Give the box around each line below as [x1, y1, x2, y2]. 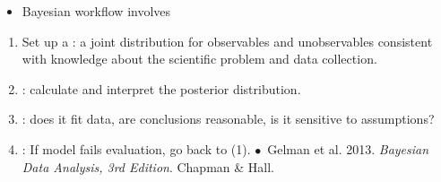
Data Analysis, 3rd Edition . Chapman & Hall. [22, 157, 274, 176]
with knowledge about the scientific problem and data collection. [22, 49, 377, 68]
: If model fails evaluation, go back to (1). [22, 139, 251, 158]
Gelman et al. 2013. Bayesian [267, 139, 429, 158]
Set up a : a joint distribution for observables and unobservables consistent [22, 31, 433, 50]
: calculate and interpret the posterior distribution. [22, 79, 301, 98]
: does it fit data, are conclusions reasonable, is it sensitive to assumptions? [22, 109, 435, 128]
